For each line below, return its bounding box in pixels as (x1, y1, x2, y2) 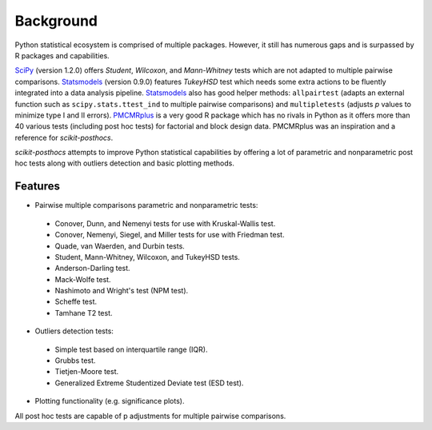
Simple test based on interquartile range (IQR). (54, 344, 208, 354)
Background (14, 12, 98, 30)
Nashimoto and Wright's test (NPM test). (54, 286, 189, 296)
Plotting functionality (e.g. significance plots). (34, 396, 185, 406)
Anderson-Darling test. (54, 264, 131, 273)
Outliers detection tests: (34, 326, 114, 336)
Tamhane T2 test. (54, 308, 113, 317)
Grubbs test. (54, 356, 96, 365)
